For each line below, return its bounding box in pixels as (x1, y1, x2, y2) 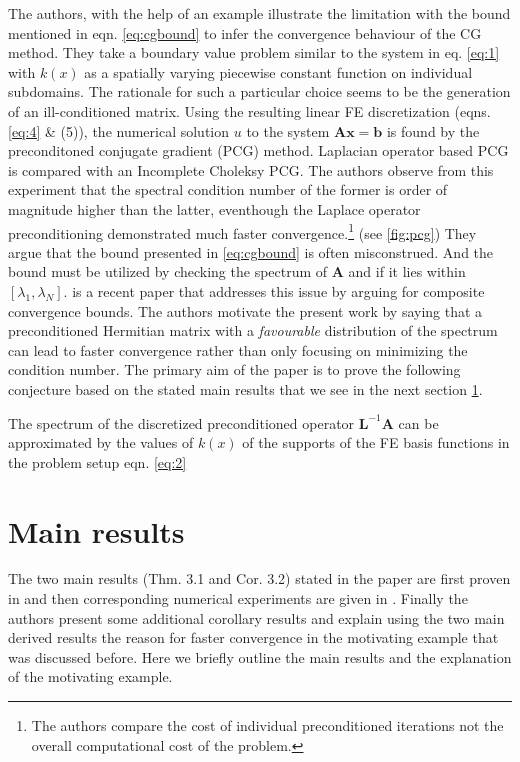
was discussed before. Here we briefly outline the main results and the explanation (8, 646, 512, 667)
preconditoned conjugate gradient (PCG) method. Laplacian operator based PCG (8, 140, 509, 161)
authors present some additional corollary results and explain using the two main (8, 607, 505, 628)
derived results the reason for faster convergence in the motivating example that (8, 627, 499, 648)
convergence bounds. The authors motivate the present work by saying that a (8, 300, 483, 321)
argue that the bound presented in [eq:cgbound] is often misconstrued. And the (8, 241, 494, 262)
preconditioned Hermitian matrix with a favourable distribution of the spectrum (8, 320, 498, 341)
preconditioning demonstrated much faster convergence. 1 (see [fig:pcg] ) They (8, 219, 477, 243)
